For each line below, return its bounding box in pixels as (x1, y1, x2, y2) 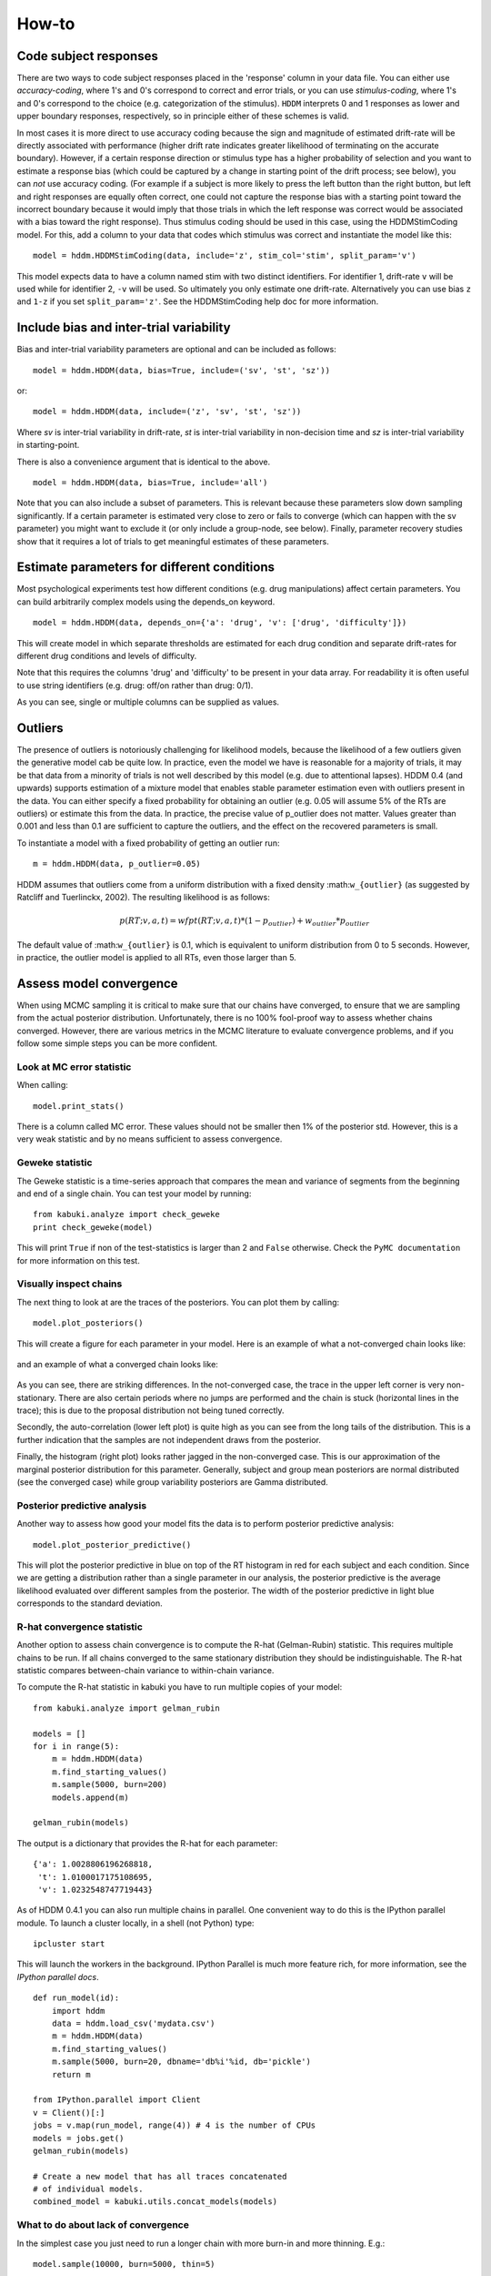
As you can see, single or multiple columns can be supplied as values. (16, 696, 280, 707)
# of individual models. (33, 2184, 144, 2194)
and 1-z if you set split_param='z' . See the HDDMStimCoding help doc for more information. (16, 296, 379, 307)
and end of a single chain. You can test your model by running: (16, 1188, 252, 1199)
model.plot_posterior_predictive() (33, 1539, 192, 1550)
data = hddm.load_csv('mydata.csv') (51, 2018, 215, 2029)
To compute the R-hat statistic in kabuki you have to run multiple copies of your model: (16, 1682, 343, 1692)
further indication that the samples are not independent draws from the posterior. (16, 1434, 322, 1445)
